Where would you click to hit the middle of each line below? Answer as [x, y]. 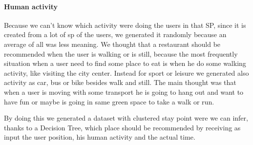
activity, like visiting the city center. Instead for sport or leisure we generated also [126, 72]
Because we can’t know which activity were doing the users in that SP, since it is [125, 25]
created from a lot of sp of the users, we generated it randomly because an [115, 34]
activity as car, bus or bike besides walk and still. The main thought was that [120, 82]
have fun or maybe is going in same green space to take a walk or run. [109, 101]
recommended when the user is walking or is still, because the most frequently [121, 53]
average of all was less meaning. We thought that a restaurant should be [112, 44]
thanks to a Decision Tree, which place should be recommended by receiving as [122, 127]
